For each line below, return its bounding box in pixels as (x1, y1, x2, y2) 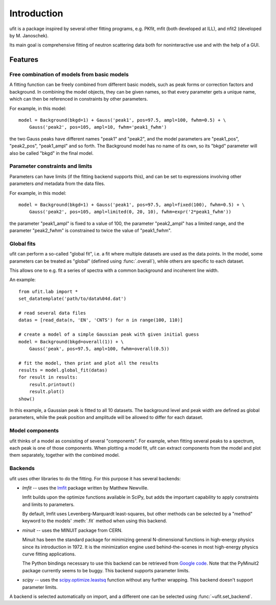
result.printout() (29, 381, 76, 387)
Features (9, 55, 38, 64)
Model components (9, 427, 59, 434)
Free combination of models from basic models (9, 71, 129, 78)
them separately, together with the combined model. (9, 452, 120, 458)
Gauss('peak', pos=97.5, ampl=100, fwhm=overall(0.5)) (29, 345, 170, 352)
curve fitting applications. (22, 551, 76, 557)
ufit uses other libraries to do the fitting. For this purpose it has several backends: (9, 475, 181, 481)
